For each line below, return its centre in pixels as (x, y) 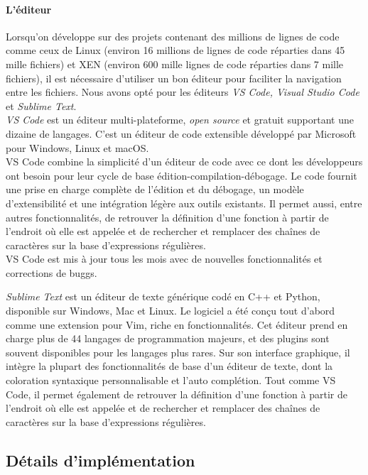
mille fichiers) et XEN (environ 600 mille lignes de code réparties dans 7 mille (175, 64)
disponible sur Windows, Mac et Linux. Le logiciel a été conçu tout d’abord (171, 311)
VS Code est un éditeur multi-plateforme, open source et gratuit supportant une (180, 120)
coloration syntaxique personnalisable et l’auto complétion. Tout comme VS (171, 380)
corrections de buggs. (52, 272)
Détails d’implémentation (101, 460)
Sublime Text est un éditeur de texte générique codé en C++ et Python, (163, 296)
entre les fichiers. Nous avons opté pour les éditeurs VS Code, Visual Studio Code (183, 92)
